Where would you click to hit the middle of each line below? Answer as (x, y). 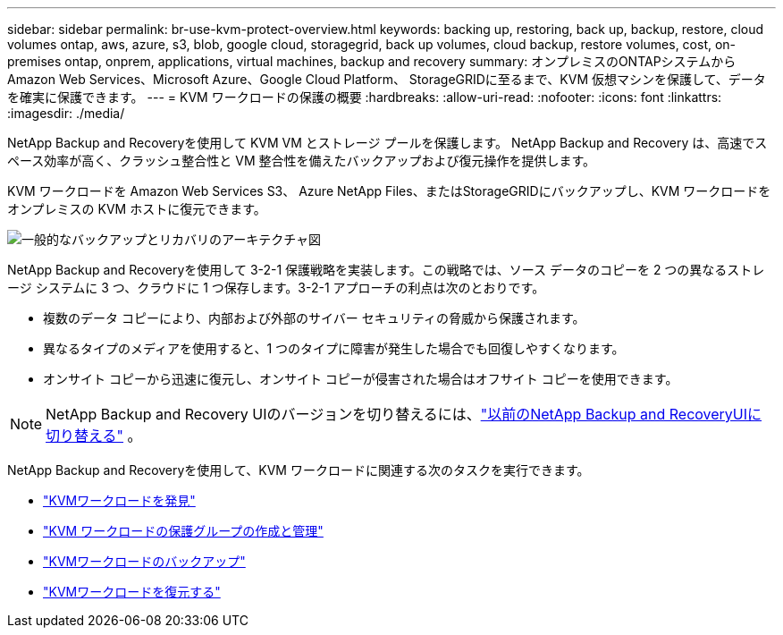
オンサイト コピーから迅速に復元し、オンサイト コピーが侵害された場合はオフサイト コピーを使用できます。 (361, 379)
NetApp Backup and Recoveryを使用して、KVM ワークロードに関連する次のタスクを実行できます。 (299, 470)
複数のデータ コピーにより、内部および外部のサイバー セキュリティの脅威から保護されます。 (314, 318)
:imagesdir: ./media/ (66, 113)
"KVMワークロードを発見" (119, 500)
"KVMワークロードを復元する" (132, 592)
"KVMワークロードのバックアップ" (144, 561)
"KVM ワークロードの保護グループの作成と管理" (183, 531)
